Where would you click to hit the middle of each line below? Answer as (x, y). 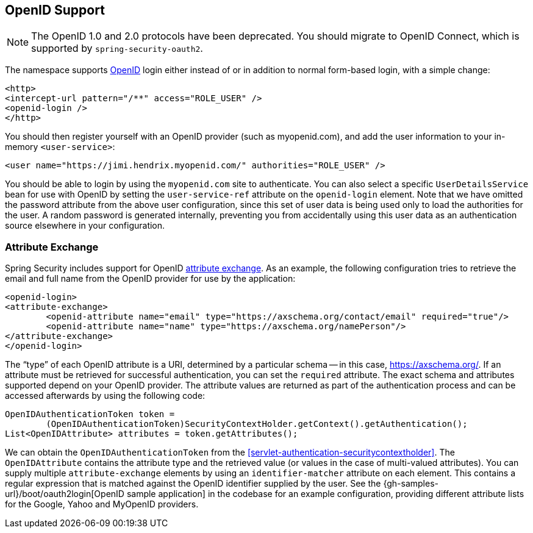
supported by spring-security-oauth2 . (117, 48)
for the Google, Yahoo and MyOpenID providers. (102, 504)
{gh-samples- (411, 484)
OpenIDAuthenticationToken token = (90, 414)
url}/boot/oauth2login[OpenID (65, 494)
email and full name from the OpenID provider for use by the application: (150, 279)
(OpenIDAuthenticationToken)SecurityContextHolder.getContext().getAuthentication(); (257, 424)
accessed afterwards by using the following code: (105, 396)
